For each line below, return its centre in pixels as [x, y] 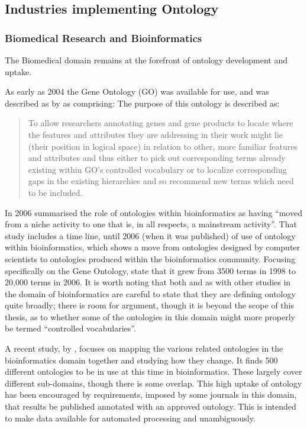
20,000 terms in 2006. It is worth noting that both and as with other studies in [148, 282]
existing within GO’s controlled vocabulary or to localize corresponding [157, 169]
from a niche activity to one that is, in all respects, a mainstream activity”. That [151, 224]
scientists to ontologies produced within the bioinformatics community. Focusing [150, 258]
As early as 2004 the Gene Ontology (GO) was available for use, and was [137, 91]
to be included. [55, 192]
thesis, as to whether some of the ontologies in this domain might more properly [150, 316]
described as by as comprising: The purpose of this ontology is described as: [142, 103]
